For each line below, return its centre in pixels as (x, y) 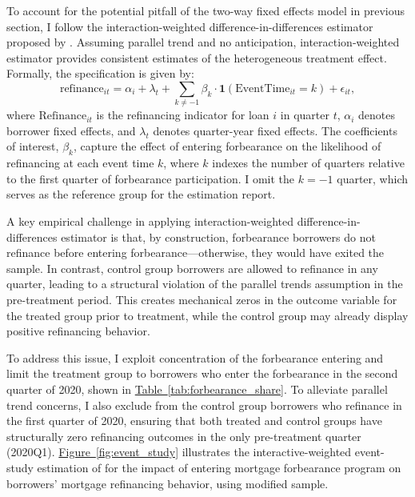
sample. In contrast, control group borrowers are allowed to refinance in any (192, 268)
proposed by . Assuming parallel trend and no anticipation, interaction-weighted (203, 42)
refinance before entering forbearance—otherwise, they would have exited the (196, 253)
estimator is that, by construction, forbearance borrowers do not (218, 236)
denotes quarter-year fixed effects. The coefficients (275, 130)
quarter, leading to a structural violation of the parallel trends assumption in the (205, 284)
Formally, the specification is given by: (100, 73)
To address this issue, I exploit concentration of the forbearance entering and (195, 357)
